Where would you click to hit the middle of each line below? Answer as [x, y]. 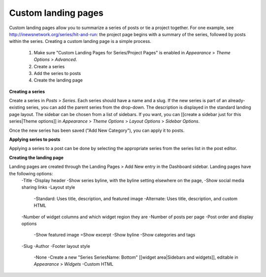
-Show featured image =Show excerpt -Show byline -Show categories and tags [115, 235]
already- [236, 101]
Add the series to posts [57, 73]
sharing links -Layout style [48, 187]
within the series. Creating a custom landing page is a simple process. [80, 41]
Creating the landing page [36, 158]
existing [17, 107]
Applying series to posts [35, 139]
